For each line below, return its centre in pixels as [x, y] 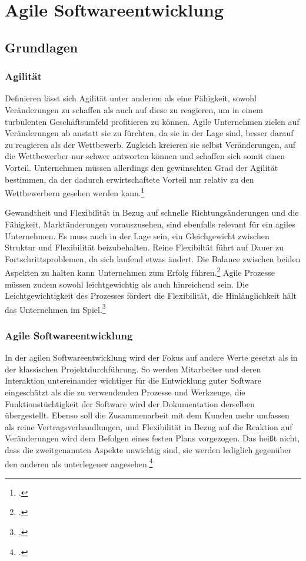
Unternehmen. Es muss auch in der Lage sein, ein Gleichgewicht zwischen [137, 235]
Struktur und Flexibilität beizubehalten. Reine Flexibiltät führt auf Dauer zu [144, 247]
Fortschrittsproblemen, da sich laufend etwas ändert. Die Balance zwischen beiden [153, 258]
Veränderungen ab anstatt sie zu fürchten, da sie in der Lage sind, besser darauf [149, 133]
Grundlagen [41, 47]
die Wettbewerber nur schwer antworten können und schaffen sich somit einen [145, 156]
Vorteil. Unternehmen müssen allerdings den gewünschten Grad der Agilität [142, 167]
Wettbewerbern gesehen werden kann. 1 [75, 192]
